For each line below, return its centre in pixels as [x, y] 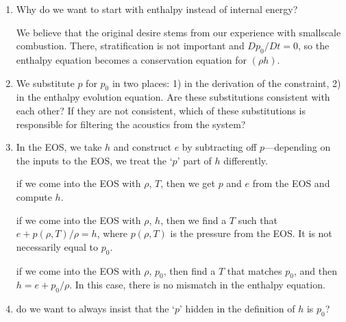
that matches [255, 270]
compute [34, 196]
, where [112, 233]
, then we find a [194, 220]
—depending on [298, 147]
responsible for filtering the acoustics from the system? [131, 124]
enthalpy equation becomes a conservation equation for [132, 59]
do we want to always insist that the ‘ [95, 309]
